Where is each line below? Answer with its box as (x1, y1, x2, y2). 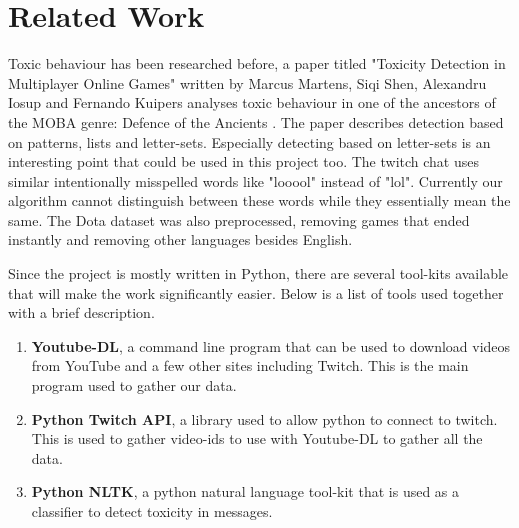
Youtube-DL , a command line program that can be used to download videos (31, 335, 511, 356)
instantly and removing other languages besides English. (8, 229, 353, 250)
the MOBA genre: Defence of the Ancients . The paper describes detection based (8, 111, 504, 132)
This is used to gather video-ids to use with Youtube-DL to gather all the (31, 428, 483, 449)
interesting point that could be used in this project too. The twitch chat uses (8, 151, 480, 172)
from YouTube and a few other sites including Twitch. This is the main (31, 355, 469, 376)
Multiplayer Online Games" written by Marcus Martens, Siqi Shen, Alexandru (8, 72, 487, 93)
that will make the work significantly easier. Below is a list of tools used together (8, 282, 504, 303)
